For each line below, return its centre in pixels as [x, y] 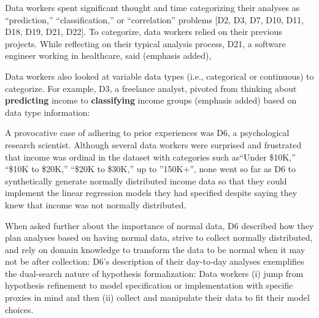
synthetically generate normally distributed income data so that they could [146, 180]
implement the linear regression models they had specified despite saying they [151, 193]
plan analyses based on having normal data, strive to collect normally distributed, [159, 237]
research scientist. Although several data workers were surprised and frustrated [153, 144]
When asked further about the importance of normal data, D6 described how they [159, 225]
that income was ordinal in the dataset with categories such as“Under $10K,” [150, 157]
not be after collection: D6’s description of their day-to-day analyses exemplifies [155, 261]
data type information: [48, 112]
